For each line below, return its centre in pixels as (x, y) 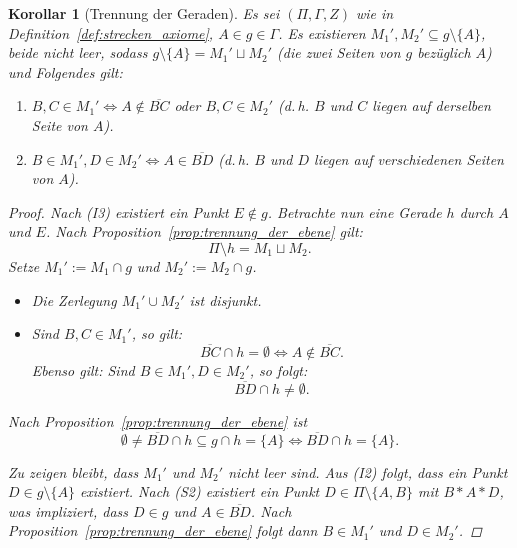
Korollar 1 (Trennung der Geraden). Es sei (144, 13)
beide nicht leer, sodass (78, 52)
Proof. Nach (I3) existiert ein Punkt (118, 211)
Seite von (59, 124)
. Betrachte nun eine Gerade (354, 211)
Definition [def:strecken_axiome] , (111, 32)
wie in (375, 13)
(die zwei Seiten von (339, 52)
